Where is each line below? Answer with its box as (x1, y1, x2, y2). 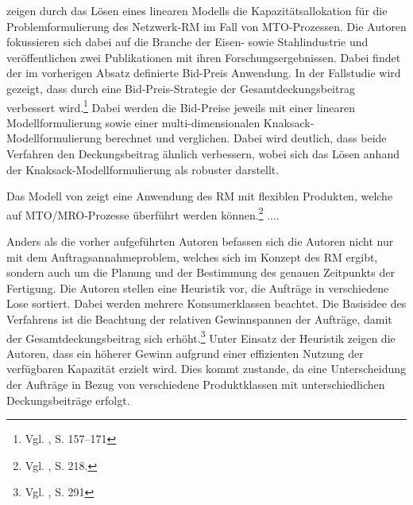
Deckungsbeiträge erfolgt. (6, 391, 130, 408)
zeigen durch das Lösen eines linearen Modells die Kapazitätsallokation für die (6, 2, 388, 18)
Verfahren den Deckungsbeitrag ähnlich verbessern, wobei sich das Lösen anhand (6, 146, 399, 161)
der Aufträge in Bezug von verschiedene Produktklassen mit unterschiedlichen (6, 376, 385, 393)
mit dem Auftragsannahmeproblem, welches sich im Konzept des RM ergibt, (6, 248, 378, 265)
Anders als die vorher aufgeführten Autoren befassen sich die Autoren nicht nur (6, 233, 394, 250)
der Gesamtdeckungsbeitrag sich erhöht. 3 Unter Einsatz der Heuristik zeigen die (6, 327, 396, 346)
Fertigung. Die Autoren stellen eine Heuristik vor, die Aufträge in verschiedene (6, 279, 389, 296)
